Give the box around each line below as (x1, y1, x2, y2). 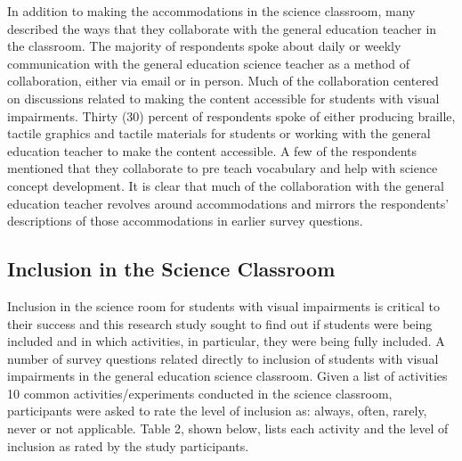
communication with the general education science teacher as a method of (7, 54, 410, 72)
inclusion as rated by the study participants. (7, 436, 249, 455)
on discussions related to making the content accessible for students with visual (7, 88, 440, 107)
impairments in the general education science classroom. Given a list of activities (7, 366, 448, 385)
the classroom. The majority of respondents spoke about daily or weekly (7, 37, 401, 55)
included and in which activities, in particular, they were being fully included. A (7, 332, 445, 350)
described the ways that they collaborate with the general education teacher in (7, 19, 437, 37)
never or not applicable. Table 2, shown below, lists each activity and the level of (7, 419, 449, 438)
